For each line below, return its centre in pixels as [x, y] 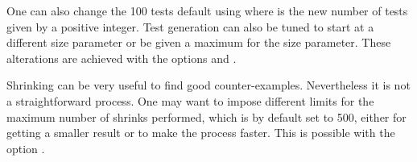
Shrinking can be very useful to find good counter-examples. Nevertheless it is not [208, 85]
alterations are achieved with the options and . [122, 58]
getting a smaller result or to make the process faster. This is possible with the [201, 133]
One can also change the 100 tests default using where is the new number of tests [207, 10]
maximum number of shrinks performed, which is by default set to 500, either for [206, 116]
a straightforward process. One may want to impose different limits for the [190, 100]
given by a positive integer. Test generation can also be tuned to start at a [190, 26]
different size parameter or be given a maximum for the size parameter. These [199, 42]
